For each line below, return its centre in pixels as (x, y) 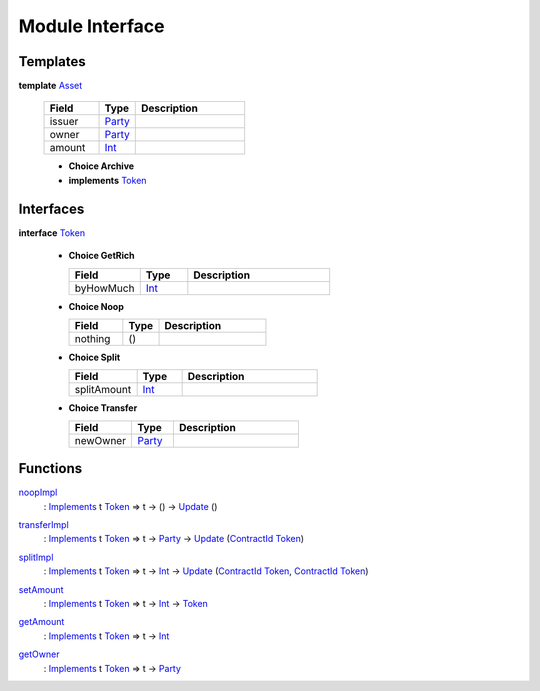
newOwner (100, 440)
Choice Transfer (103, 408)
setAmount (41, 589)
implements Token (107, 180)
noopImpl (38, 492)
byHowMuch (104, 288)
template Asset (50, 86)
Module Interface (91, 26)
